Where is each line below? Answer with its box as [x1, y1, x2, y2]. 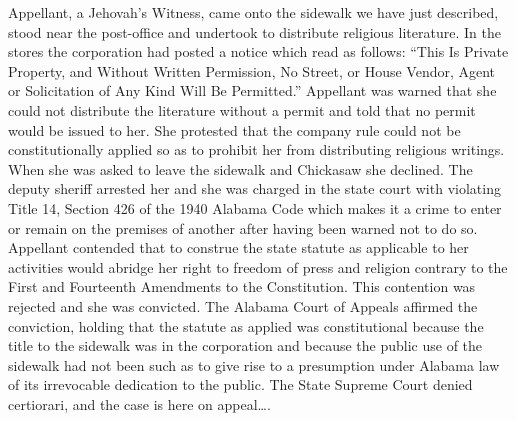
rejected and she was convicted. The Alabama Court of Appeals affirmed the [8, 295, 478, 316]
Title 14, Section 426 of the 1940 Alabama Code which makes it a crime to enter [8, 197, 502, 218]
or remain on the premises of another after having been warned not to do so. [8, 217, 478, 238]
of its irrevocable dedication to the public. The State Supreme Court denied [8, 374, 473, 395]
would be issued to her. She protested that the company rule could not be [8, 119, 461, 140]
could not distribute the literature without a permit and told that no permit [8, 99, 476, 120]
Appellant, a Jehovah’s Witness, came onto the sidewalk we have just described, [8, 2, 499, 22]
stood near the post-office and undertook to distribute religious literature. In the [8, 21, 501, 42]
